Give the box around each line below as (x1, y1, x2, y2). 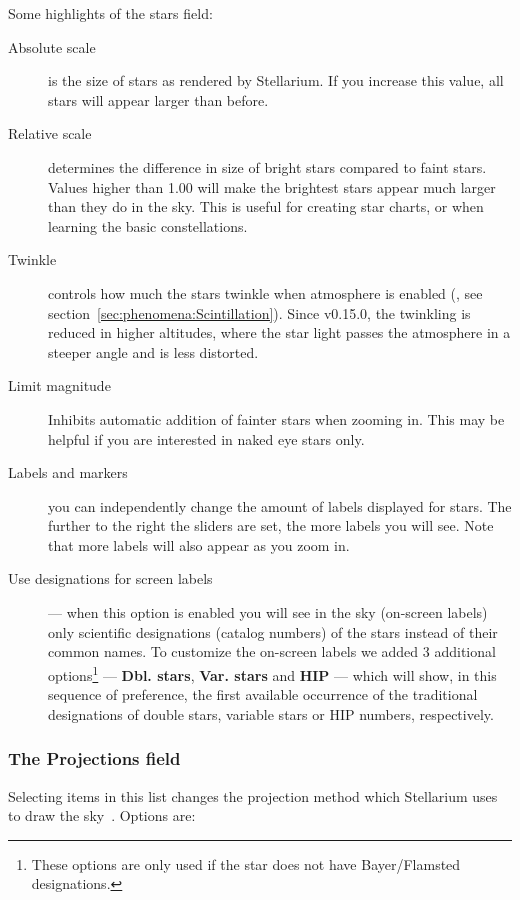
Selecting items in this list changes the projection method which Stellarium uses (8, 785, 498, 806)
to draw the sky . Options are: (8, 805, 196, 826)
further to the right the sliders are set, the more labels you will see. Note (48, 515, 494, 536)
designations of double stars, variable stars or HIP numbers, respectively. (48, 703, 494, 724)
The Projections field (8, 746, 181, 771)
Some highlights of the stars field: (8, 3, 213, 23)
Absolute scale (8, 36, 96, 57)
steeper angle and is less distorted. (48, 341, 259, 362)
